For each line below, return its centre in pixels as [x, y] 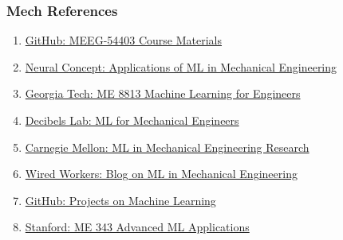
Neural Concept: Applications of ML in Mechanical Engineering [181, 66]
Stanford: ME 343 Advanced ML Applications [137, 227]
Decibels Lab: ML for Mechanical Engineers [132, 120]
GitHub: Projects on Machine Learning [120, 200]
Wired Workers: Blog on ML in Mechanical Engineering [161, 174]
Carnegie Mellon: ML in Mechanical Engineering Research [167, 147]
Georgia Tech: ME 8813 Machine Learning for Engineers [163, 93]
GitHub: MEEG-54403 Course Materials [124, 40]
